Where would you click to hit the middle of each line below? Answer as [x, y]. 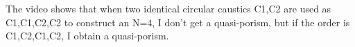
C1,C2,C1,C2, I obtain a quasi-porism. [87, 36]
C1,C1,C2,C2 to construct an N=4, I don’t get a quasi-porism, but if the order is [178, 22]
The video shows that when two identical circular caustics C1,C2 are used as [168, 8]
